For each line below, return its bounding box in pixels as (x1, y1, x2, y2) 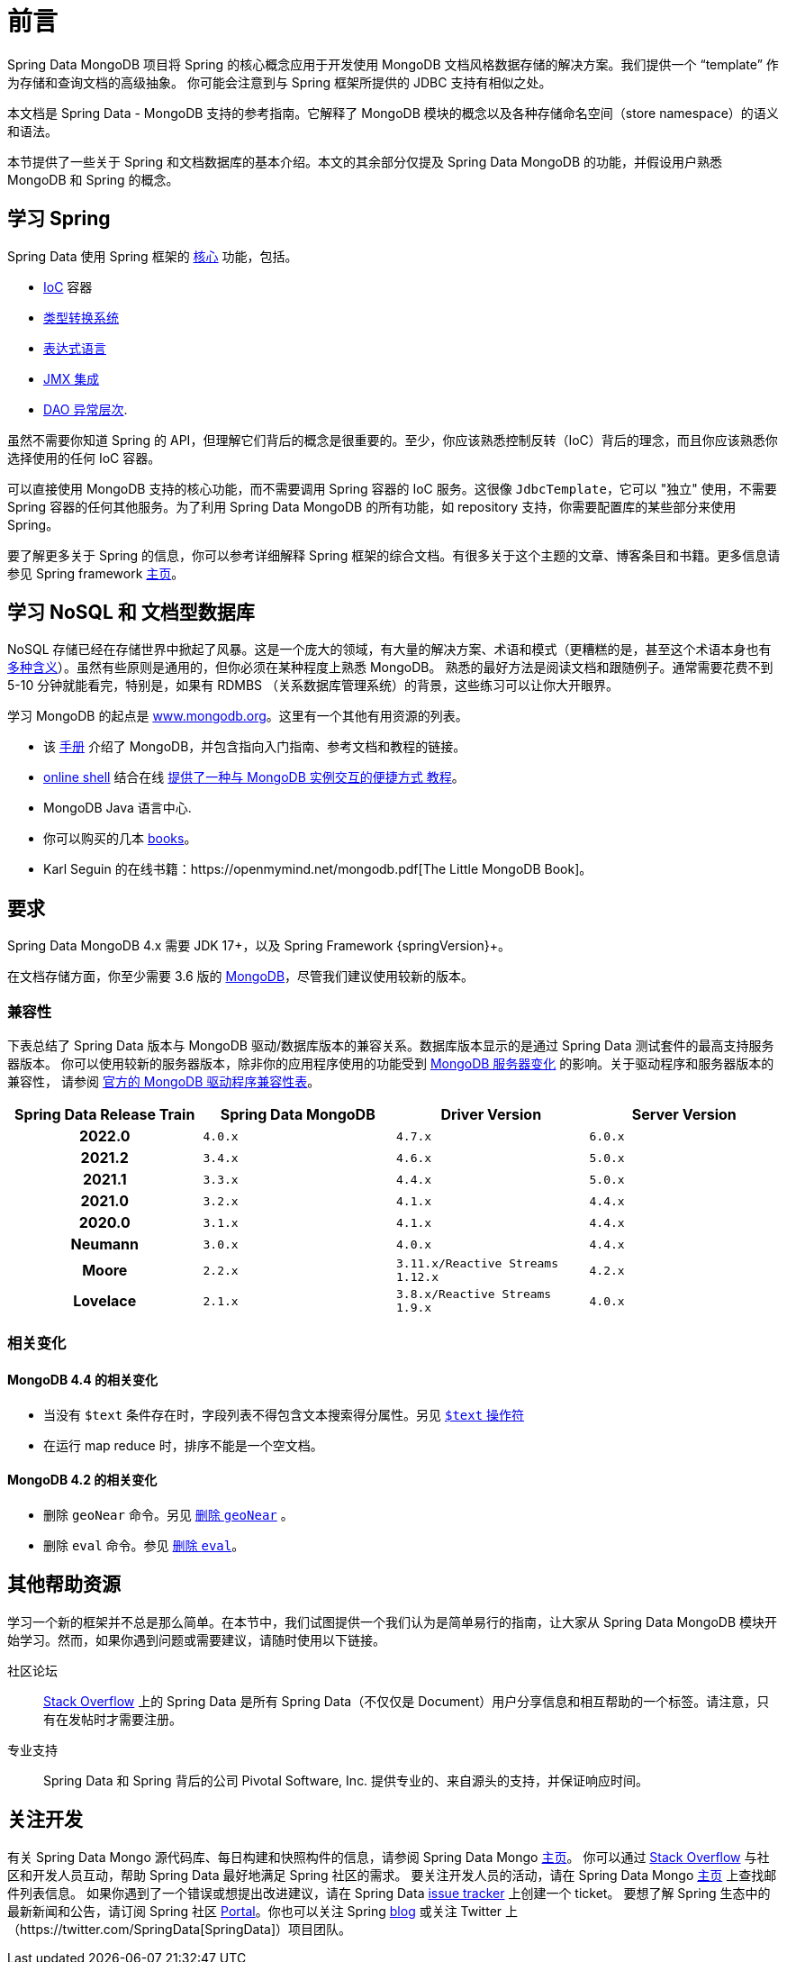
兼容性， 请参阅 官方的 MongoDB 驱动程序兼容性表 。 (7, 1074, 321, 1090)
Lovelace (73, 1292, 137, 1311)
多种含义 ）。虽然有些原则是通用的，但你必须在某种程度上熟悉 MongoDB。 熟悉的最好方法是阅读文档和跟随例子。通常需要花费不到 (7, 659, 773, 676)
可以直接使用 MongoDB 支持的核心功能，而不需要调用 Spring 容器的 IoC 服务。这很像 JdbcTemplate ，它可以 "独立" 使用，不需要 (7, 480, 777, 496)
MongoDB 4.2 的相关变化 (7, 1472, 158, 1488)
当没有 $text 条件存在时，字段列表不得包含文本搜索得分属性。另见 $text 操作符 (43, 1406, 525, 1422)
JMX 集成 (43, 370, 100, 386)
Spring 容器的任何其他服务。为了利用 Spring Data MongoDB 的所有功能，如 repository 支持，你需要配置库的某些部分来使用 (7, 498, 737, 514)
